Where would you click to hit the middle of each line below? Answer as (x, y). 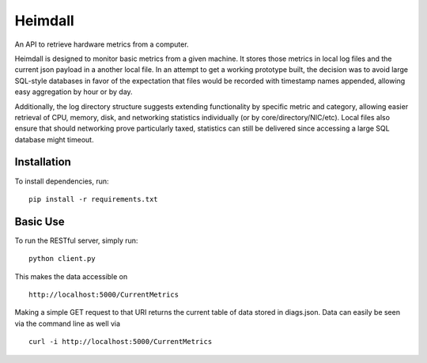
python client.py (62, 259)
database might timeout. (54, 139)
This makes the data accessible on (71, 276)
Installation (43, 162)
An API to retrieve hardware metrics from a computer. (102, 44)
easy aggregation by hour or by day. (74, 92)
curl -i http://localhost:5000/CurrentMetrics (121, 342)
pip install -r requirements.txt (93, 199)
